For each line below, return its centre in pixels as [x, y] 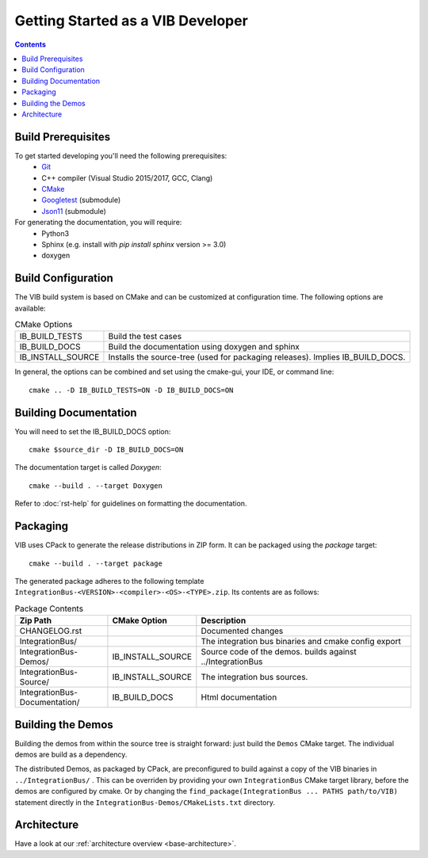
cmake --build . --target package [96, 563]
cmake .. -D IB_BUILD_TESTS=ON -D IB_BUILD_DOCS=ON [131, 390]
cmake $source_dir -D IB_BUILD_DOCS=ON [106, 450]
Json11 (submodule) [74, 211]
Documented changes [242, 631]
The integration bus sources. [254, 677]
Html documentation [239, 697]
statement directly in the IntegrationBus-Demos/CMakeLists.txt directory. [145, 802]
